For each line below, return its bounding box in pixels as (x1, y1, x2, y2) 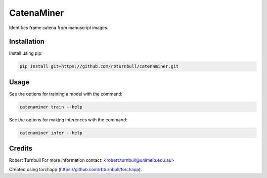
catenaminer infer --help (19, 130, 83, 136)
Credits (9, 144, 33, 153)
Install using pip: (9, 50, 43, 56)
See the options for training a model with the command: (9, 91, 123, 97)
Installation (9, 37, 44, 46)
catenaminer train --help (19, 104, 83, 109)
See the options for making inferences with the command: (9, 116, 128, 123)
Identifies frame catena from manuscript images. (9, 25, 109, 31)
